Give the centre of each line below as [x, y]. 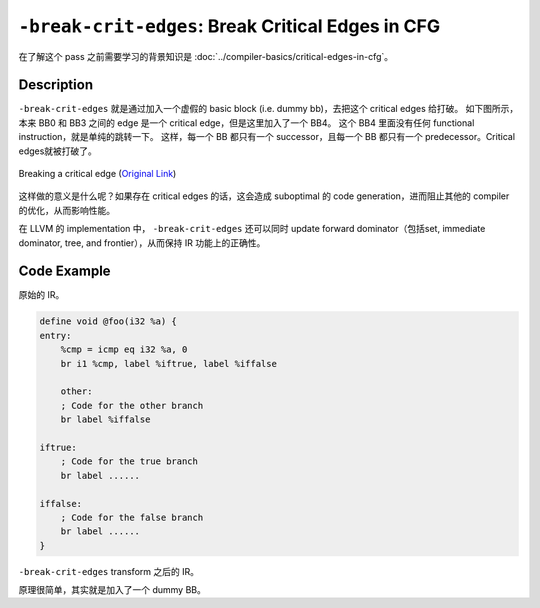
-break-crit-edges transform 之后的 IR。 [109, 571]
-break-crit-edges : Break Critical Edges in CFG [229, 26]
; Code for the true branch [129, 461]
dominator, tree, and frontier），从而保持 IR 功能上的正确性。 [142, 242]
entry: [55, 335]
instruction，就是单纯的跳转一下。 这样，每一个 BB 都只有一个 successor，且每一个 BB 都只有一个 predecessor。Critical [266, 137]
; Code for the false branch [132, 517]
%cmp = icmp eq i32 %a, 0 [124, 349]
